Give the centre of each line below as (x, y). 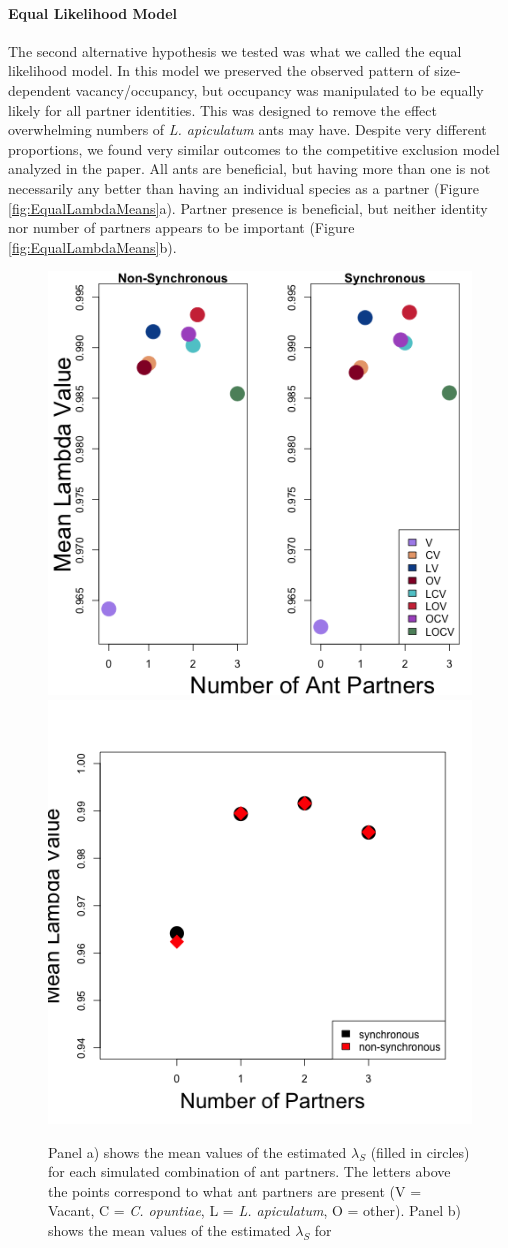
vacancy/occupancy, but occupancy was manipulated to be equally (279, 89)
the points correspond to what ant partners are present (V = (235, 1190)
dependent (40, 89)
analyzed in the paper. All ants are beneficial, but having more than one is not (249, 168)
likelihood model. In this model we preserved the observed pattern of (219, 70)
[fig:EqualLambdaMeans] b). (92, 246)
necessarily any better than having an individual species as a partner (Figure (243, 187)
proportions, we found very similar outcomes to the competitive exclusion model (254, 148)
